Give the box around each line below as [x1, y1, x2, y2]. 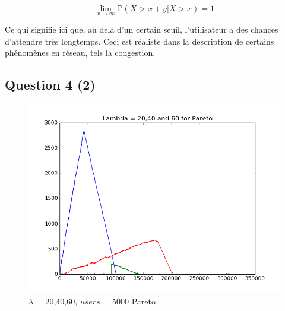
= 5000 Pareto [103, 295, 156, 307]
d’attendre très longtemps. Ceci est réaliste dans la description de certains [5, 34, 274, 47]
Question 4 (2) [5, 75, 96, 94]
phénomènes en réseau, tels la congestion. [5, 46, 156, 59]
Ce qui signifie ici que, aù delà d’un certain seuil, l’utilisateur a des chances [5, 23, 278, 36]
